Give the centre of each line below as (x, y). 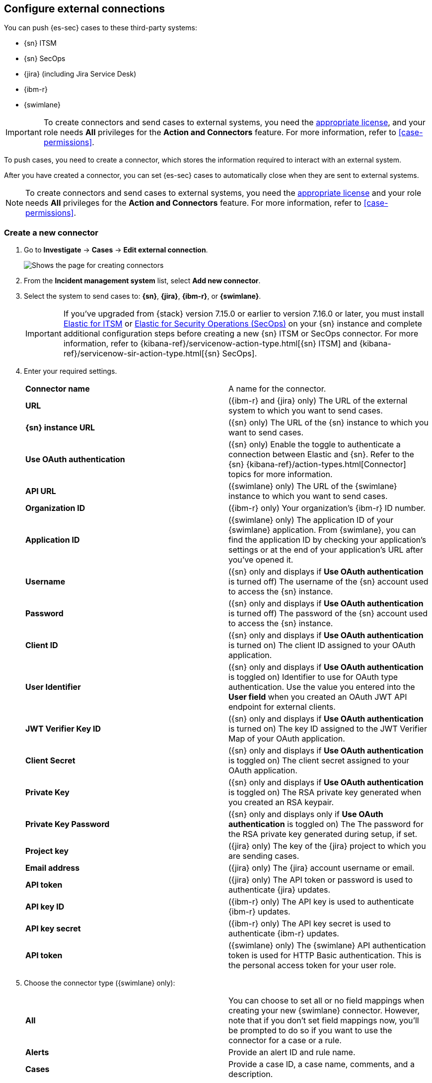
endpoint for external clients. (282, 707)
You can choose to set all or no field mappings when (326, 1001)
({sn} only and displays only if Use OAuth (306, 814)
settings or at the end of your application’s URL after (326, 550)
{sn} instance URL (60, 428)
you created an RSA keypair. (281, 802)
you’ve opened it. (261, 560)
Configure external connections (85, 9)
